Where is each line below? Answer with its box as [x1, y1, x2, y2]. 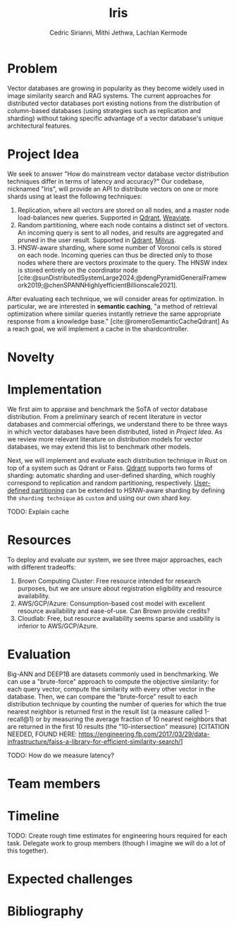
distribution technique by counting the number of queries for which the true [7, 699, 227, 708]
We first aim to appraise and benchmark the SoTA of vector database [7, 405, 208, 413]
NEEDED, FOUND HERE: [7, 730, 77, 738]
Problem [7, 60, 58, 76]
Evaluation [7, 646, 71, 662]
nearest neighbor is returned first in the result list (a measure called [7, 707, 203, 716]
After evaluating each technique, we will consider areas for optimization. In [7, 295, 224, 303]
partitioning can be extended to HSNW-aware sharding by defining [31, 486, 225, 494]
